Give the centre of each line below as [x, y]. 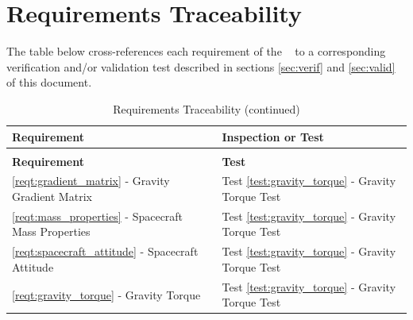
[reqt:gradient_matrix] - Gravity [91, 181]
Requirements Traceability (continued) [206, 108]
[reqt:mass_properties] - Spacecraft [98, 216]
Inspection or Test [273, 136]
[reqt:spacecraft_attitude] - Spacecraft [105, 251]
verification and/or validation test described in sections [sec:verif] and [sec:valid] [201, 66]
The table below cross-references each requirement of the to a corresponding [196, 51]
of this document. [49, 82]
